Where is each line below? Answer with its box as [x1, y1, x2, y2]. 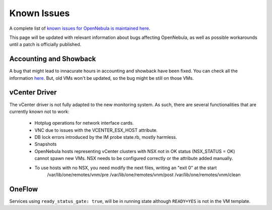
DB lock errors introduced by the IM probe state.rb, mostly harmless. [34, 134, 177, 140]
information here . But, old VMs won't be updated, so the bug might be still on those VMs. [9, 75, 194, 81]
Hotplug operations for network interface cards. [34, 120, 134, 126]
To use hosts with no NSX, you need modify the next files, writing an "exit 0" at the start [34, 165, 217, 171]
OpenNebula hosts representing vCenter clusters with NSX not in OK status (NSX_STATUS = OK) [34, 148, 235, 154]
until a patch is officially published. [9, 41, 82, 47]
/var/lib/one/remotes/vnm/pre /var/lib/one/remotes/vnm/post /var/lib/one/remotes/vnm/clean [47, 172, 241, 178]
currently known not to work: [9, 109, 70, 115]
